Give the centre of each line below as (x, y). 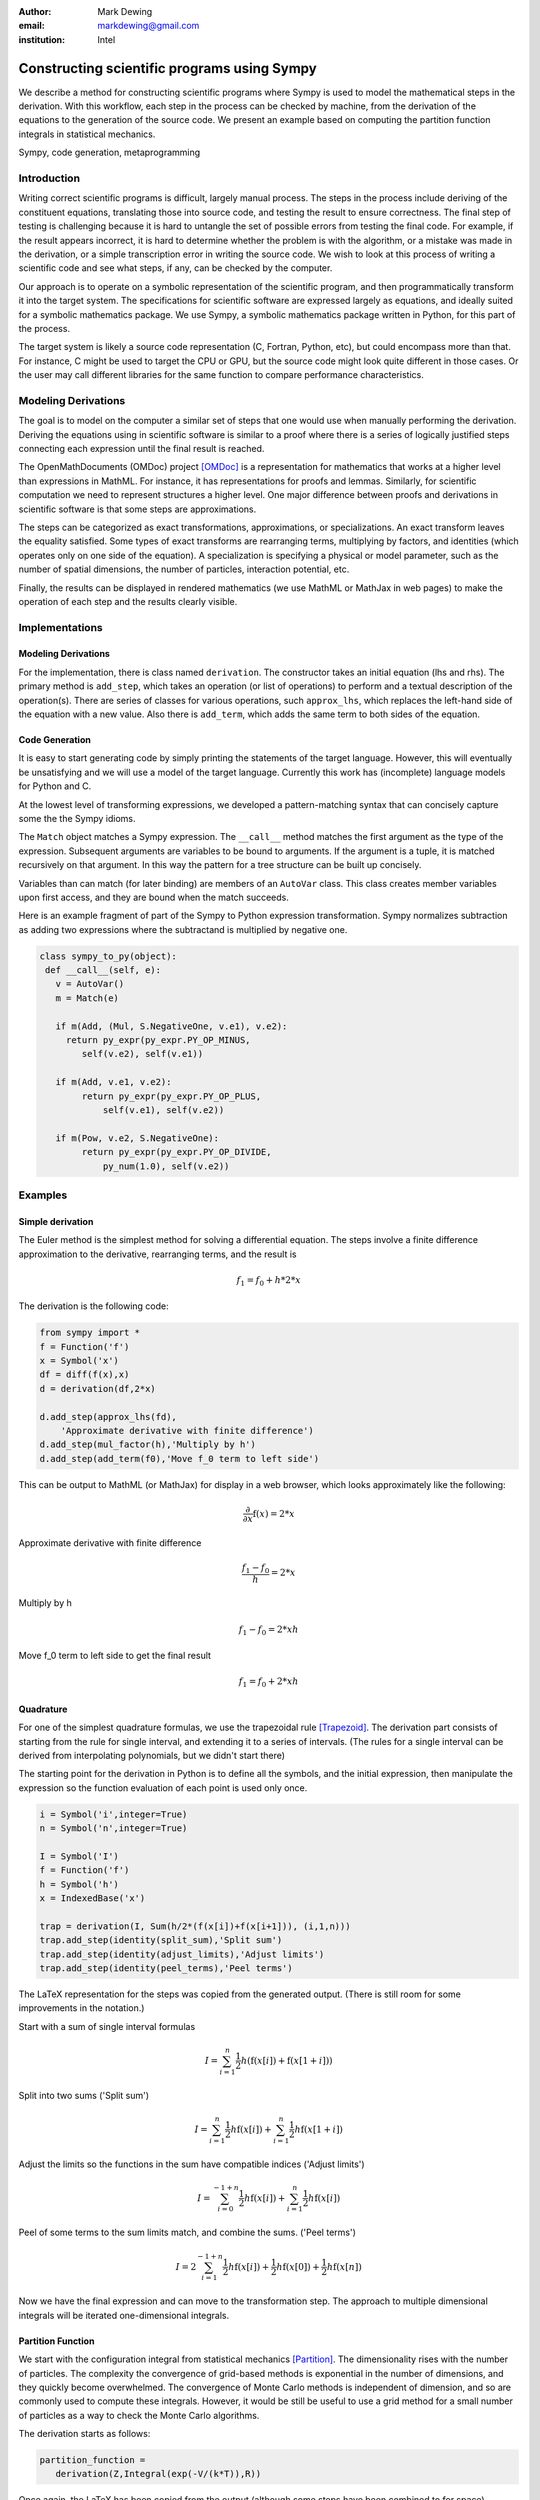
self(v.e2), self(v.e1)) (142, 1054)
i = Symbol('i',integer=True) (113, 1814)
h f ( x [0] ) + (298, 2266)
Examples (43, 1195)
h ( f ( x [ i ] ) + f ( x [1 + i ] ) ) (287, 2060)
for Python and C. (55, 786)
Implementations (61, 627)
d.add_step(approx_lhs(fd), (108, 1416)
